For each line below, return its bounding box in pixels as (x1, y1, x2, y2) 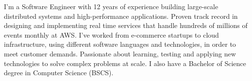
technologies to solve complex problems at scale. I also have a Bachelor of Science (4, 58, 246, 68)
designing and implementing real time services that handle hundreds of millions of (4, 20, 248, 30)
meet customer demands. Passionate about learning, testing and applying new (4, 48, 236, 58)
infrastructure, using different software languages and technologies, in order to (4, 39, 236, 49)
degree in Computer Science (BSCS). (4, 67, 114, 78)
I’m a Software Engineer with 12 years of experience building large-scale (4, 1, 218, 11)
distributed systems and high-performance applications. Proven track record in (4, 11, 238, 21)
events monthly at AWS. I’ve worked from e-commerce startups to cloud (4, 29, 219, 40)
